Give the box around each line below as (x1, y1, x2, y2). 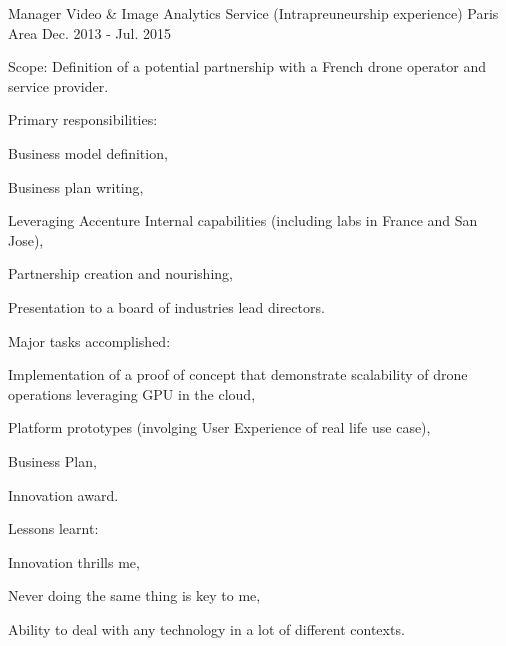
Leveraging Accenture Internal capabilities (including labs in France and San (8, 210, 478, 231)
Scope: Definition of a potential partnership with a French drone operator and (8, 56, 486, 77)
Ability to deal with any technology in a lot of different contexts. (8, 618, 405, 639)
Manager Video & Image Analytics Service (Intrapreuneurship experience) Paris (8, 3, 499, 23)
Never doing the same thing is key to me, (8, 585, 261, 606)
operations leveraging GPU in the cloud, (8, 383, 256, 404)
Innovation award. (8, 484, 119, 505)
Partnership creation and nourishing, (8, 263, 233, 284)
